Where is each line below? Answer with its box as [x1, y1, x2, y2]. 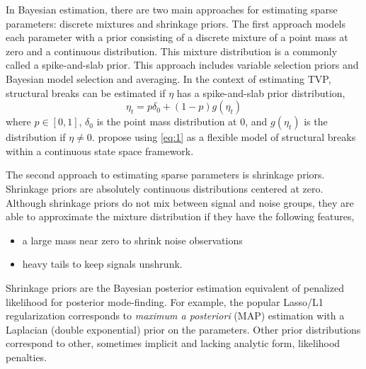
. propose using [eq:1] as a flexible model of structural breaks [91, 130, 356, 144]
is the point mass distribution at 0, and [96, 114, 268, 129]
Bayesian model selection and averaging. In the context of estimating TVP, [6, 71, 331, 86]
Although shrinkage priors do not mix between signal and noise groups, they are [6, 195, 354, 210]
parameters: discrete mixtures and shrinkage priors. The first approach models [6, 16, 346, 30]
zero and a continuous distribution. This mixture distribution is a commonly [6, 43, 338, 58]
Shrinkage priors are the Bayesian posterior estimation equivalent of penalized [6, 280, 344, 295]
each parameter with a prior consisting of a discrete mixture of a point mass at [6, 30, 348, 45]
